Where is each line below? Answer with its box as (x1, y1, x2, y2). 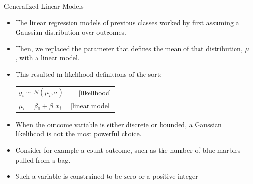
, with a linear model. (15, 53, 80, 63)
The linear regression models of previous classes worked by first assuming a (15, 17, 239, 27)
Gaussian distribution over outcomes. (15, 27, 126, 37)
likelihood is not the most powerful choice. (15, 129, 142, 139)
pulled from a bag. (15, 154, 71, 165)
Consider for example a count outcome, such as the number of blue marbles (15, 145, 241, 155)
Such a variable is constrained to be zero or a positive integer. (15, 171, 200, 181)
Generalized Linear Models (4, 1, 84, 11)
